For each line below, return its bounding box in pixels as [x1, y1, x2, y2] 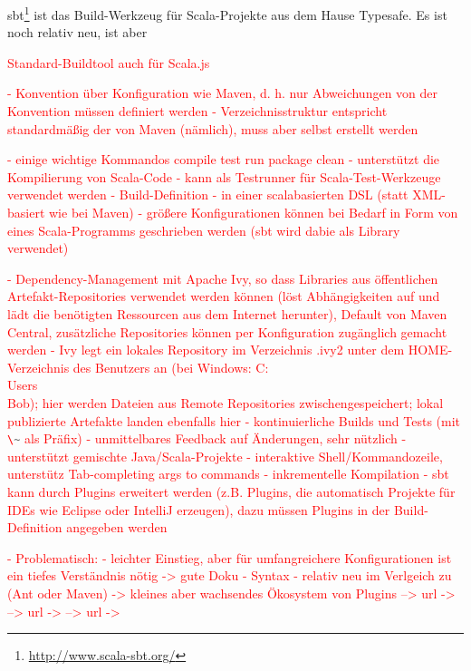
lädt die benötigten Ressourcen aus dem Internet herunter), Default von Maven [7, 304, 447, 323]
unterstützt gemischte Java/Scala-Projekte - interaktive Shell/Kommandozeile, [7, 446, 443, 465]
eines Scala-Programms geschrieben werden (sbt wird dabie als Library [7, 220, 400, 239]
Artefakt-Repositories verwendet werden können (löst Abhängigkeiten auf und [7, 287, 440, 306]
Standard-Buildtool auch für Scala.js [7, 53, 210, 72]
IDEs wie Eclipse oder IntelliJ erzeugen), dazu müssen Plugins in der [7, 500, 390, 519]
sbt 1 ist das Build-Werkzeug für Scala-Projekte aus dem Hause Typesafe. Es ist [7, 3, 447, 24]
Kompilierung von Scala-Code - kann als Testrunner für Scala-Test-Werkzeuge [7, 167, 441, 186]
